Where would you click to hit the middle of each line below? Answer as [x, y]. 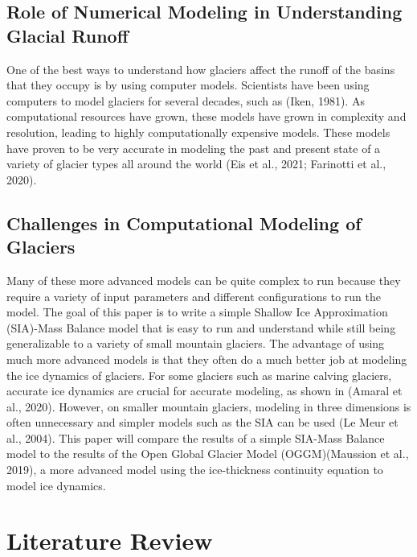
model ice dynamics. [56, 485]
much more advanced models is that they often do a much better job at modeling [207, 359]
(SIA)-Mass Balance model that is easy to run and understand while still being [201, 327]
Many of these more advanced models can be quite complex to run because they [204, 280]
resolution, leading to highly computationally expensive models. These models [198, 132]
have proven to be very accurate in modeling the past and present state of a [194, 148]
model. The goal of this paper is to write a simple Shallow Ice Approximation [197, 312]
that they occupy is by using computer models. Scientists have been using [188, 85]
